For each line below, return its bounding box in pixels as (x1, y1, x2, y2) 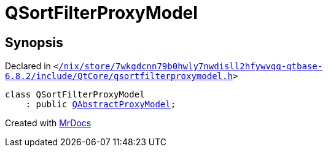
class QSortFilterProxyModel (5, 89, 145, 100)
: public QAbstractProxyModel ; (25, 99, 176, 110)
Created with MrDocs (5, 118, 92, 129)
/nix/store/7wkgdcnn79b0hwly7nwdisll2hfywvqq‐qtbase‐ (58, 61, 323, 72)
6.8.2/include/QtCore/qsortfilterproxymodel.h (5, 71, 233, 82)
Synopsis (5, 34, 63, 50)
